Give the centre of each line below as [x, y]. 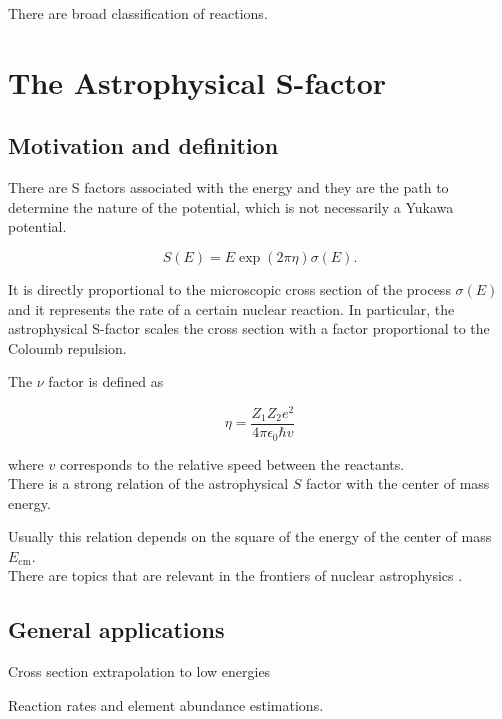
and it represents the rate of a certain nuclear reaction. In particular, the [231, 308]
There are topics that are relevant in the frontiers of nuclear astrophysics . [235, 575]
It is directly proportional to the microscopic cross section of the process [229, 288]
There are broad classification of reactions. [138, 13]
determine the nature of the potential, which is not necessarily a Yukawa [231, 206]
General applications [116, 629]
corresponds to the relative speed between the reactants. [232, 463]
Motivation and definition [143, 145]
